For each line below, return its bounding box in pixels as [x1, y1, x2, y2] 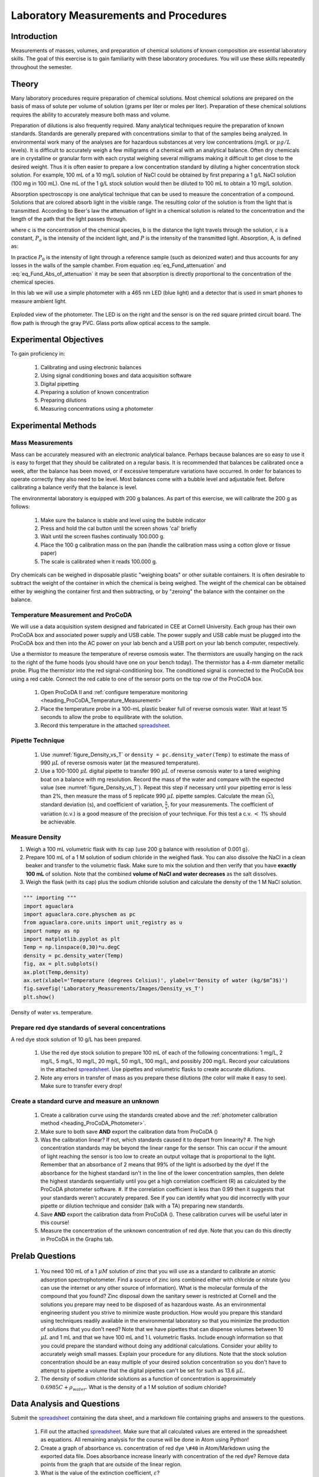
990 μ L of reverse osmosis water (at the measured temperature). [40, 759, 200, 766]
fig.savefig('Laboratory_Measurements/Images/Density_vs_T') [23, 985, 204, 992]
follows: [11, 503, 30, 510]
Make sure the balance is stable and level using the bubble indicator [40, 516, 206, 523]
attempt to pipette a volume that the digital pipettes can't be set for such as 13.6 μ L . [40, 1367, 245, 1374]
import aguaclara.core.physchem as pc [23, 910, 136, 918]
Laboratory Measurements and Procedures [11, 9, 227, 22]
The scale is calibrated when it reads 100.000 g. [40, 558, 158, 565]
